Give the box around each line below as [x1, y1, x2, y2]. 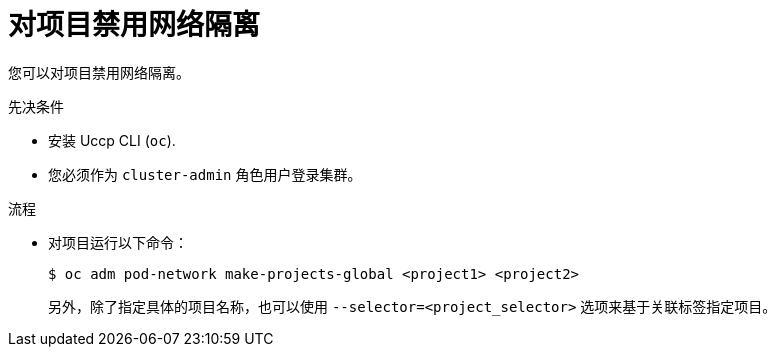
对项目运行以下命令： [48, 233, 188, 251]
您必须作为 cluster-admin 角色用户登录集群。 [48, 165, 362, 183]
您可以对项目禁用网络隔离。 [8, 63, 190, 81]
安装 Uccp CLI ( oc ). [48, 131, 176, 149]
